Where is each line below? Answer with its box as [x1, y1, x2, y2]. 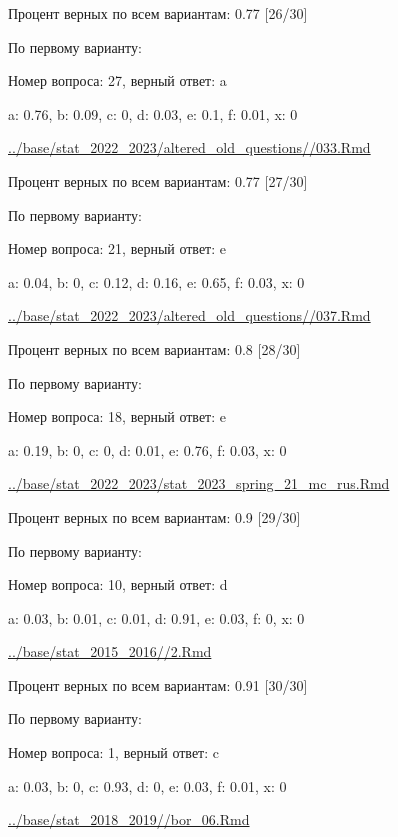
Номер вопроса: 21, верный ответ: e [8, 238, 226, 259]
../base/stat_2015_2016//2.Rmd [8, 641, 212, 662]
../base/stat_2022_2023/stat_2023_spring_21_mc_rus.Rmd [8, 473, 390, 494]
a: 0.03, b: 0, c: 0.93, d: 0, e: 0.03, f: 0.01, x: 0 [8, 775, 287, 796]
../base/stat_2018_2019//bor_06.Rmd [8, 809, 250, 830]
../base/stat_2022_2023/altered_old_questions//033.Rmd [8, 137, 371, 158]
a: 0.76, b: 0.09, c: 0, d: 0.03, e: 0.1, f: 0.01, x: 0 [8, 103, 298, 124]
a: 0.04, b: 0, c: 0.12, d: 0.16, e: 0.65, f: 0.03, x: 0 [8, 271, 305, 292]
